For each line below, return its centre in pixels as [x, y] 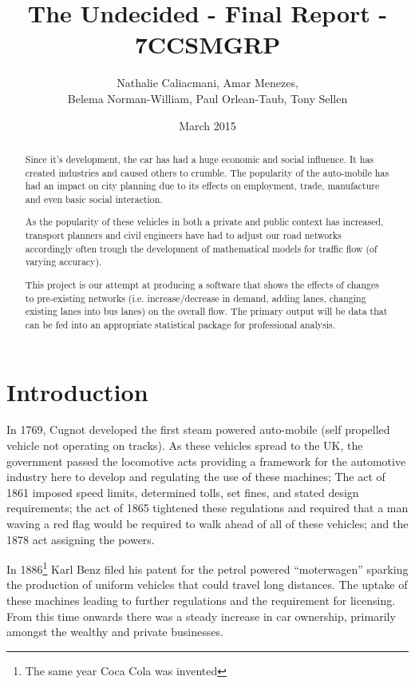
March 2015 [207, 125]
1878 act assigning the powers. [81, 539]
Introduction [77, 391]
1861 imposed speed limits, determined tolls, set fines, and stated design [183, 492]
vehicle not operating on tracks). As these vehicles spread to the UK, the [185, 445]
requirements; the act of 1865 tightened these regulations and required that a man [207, 508]
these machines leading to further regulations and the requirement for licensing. [201, 600]
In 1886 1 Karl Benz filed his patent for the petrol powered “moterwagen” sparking [207, 568]
